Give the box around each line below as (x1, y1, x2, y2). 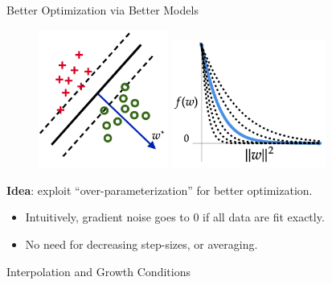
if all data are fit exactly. (203, 209, 325, 225)
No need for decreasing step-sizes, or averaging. (25, 235, 258, 252)
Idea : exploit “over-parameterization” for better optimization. (6, 181, 313, 198)
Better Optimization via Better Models (6, 2, 199, 18)
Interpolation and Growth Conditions (6, 262, 191, 279)
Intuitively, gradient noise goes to (25, 209, 190, 225)
